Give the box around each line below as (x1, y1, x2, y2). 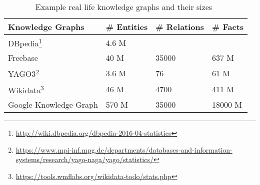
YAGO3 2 (8, 66, 39, 80)
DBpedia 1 (8, 36, 42, 49)
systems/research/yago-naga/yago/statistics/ (15, 154, 153, 165)
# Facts (212, 21, 244, 32)
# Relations (155, 21, 204, 32)
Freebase (8, 52, 38, 64)
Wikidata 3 (8, 82, 44, 96)
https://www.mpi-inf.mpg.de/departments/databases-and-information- (15, 144, 232, 155)
